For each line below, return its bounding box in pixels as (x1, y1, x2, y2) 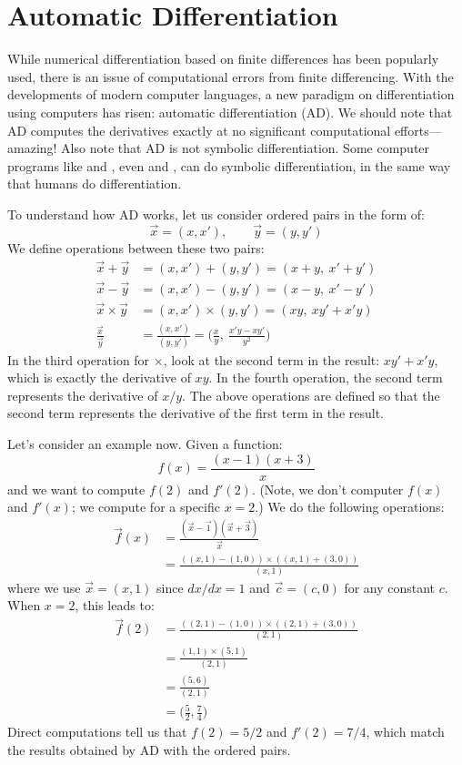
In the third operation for (7, 350, 150, 369)
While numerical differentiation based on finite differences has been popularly (7, 49, 439, 68)
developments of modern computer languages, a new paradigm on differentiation (7, 85, 455, 104)
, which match (366, 722, 445, 741)
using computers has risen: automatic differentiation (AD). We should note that (7, 102, 453, 121)
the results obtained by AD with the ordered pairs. (7, 739, 291, 759)
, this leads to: (75, 596, 155, 615)
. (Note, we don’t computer (251, 479, 404, 498)
